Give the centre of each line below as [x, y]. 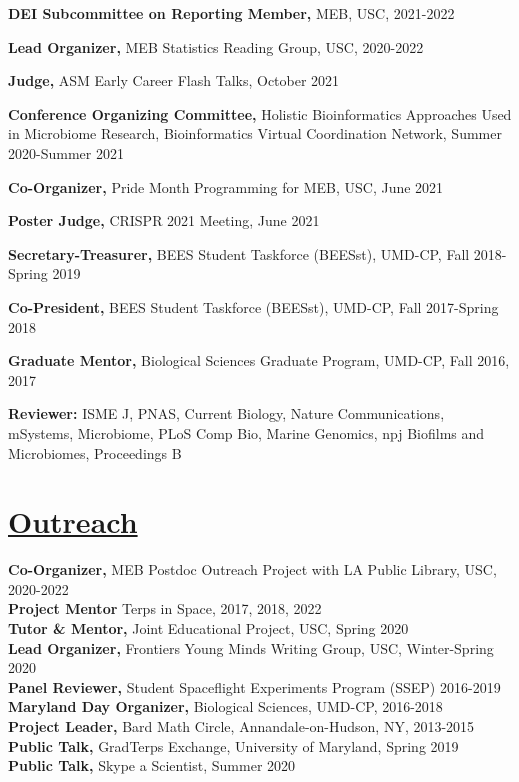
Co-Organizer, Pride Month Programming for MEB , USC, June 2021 [226, 186]
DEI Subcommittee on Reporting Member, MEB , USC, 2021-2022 [231, 13]
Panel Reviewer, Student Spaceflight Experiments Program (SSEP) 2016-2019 [254, 686]
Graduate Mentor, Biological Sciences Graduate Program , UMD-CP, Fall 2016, [259, 360]
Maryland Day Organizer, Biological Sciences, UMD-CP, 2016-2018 [225, 706]
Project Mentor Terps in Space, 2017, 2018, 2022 [165, 608]
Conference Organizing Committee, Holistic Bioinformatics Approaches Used [260, 113]
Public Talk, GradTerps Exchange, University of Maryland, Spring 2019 [233, 745]
